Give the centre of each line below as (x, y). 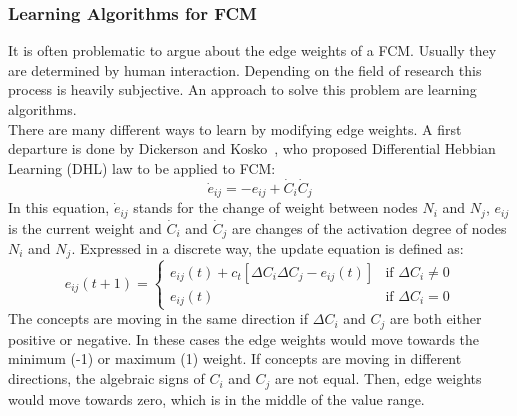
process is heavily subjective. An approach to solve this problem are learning (242, 89)
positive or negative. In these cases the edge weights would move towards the (244, 338)
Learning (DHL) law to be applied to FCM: (142, 167)
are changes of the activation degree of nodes (369, 227)
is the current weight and (85, 227)
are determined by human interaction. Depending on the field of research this (245, 69)
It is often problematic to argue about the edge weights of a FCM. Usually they (252, 50)
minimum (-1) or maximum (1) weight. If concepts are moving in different (235, 358)
